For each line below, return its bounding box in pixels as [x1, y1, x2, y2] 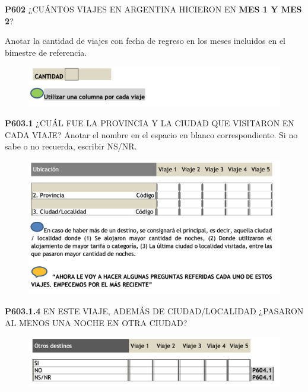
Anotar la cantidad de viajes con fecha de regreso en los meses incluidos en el [5, 34, 286, 47]
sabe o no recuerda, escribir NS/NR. [5, 140, 137, 152]
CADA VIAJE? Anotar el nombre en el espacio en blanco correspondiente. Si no [5, 128, 298, 141]
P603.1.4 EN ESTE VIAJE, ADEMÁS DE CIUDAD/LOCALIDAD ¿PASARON [5, 305, 304, 317]
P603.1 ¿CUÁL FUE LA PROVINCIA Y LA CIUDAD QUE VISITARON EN [5, 117, 294, 129]
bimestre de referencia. [5, 46, 87, 58]
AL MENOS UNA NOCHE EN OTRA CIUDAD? [5, 316, 188, 329]
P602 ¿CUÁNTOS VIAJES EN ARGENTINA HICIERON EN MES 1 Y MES [5, 3, 302, 15]
